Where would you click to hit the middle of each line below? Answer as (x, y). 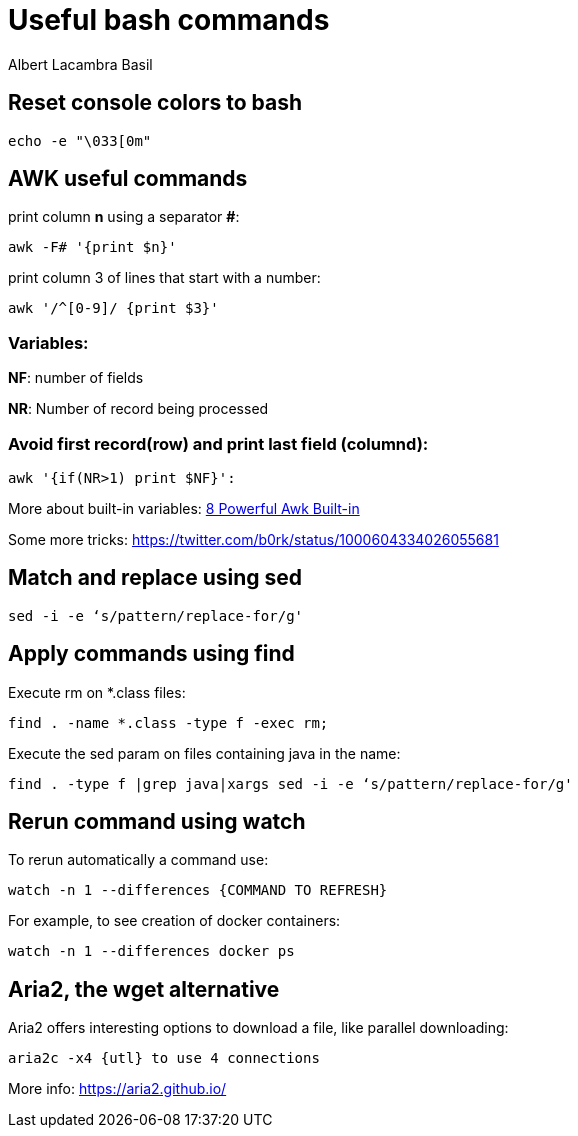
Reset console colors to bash (155, 103)
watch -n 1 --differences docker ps (151, 951)
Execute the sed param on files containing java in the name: (204, 753)
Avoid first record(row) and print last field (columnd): (218, 443)
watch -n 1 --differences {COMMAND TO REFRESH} (198, 890)
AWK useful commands (128, 179)
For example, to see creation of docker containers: (174, 921)
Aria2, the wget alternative (144, 989)
